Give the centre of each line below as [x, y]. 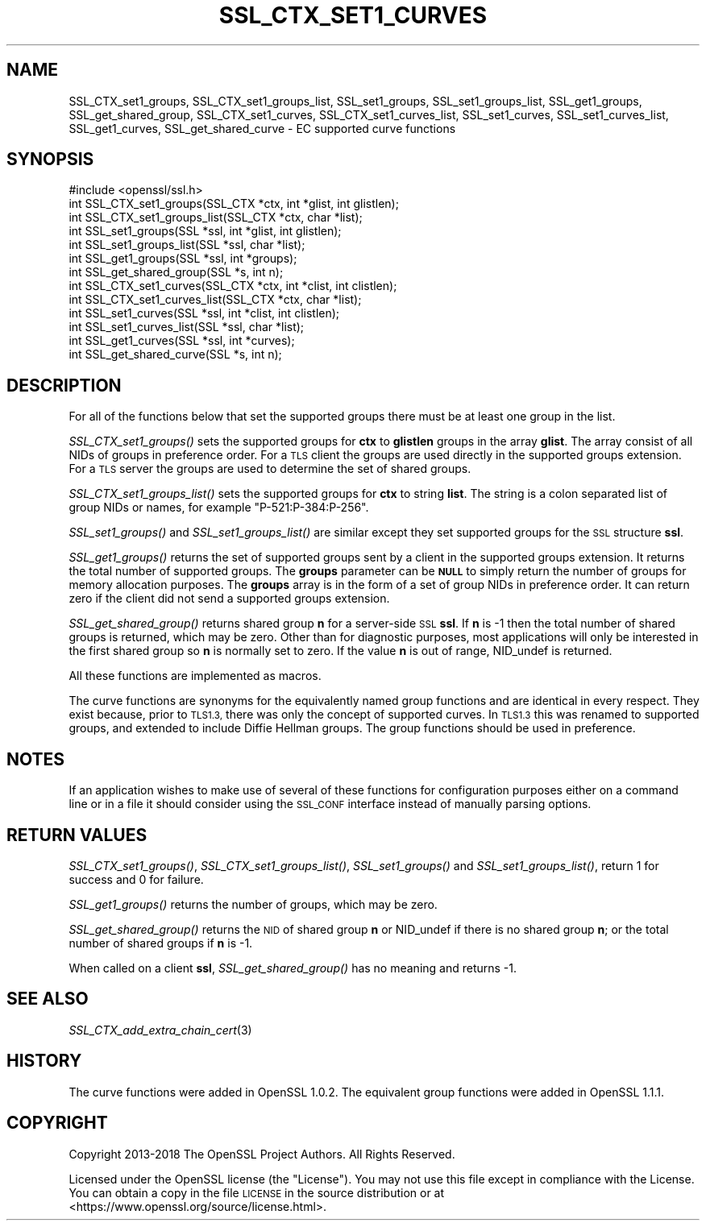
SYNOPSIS [50, 160]
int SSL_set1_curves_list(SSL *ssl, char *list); [187, 327]
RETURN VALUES [77, 835]
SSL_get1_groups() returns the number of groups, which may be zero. [253, 904]
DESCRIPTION [64, 385]
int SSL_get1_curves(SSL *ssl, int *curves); [182, 341]
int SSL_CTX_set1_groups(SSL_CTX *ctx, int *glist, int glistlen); [234, 204]
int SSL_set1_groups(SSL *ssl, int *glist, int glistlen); [205, 231]
